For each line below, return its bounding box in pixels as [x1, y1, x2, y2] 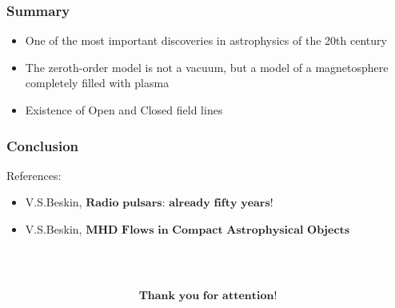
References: [6, 166, 62, 183]
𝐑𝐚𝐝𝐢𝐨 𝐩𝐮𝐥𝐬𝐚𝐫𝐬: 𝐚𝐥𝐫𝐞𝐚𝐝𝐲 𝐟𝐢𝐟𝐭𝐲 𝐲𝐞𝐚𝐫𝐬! [86, 198, 273, 210]
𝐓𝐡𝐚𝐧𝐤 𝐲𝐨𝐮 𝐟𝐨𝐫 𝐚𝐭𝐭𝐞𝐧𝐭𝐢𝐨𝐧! [138, 290, 277, 302]
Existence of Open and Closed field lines [25, 102, 223, 118]
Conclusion [6, 135, 78, 155]
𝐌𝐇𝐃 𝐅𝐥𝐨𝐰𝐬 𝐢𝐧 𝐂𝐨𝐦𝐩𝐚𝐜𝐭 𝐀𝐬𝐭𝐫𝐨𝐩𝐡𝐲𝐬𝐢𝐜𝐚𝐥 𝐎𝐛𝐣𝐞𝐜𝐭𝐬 [86, 225, 350, 236]
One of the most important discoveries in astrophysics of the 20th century [25, 32, 387, 49]
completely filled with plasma [25, 74, 170, 91]
